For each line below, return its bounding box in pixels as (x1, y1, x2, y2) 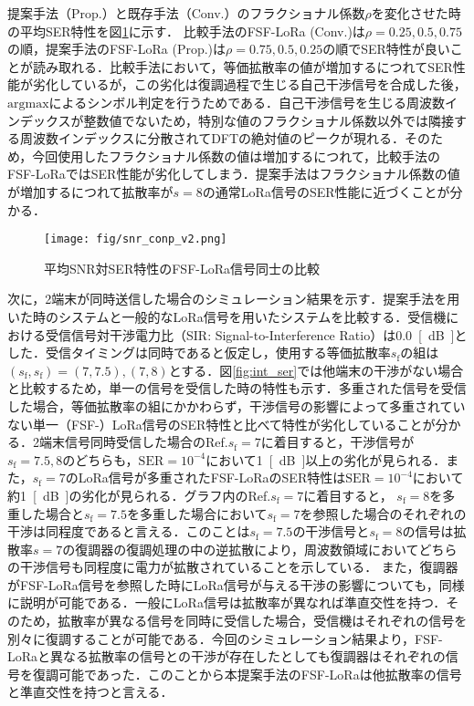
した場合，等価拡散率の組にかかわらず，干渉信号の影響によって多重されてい (7, 396, 466, 415)
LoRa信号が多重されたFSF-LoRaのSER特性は (78, 468, 346, 487)
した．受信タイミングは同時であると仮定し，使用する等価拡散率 (7, 343, 391, 362)
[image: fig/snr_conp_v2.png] (44, 233, 227, 246)
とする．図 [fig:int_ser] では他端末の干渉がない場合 (168, 360, 464, 379)
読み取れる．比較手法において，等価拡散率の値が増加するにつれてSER (32, 57, 453, 76)
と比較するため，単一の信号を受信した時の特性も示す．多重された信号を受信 (7, 379, 467, 398)
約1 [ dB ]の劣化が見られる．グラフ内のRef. (7, 485, 271, 504)
